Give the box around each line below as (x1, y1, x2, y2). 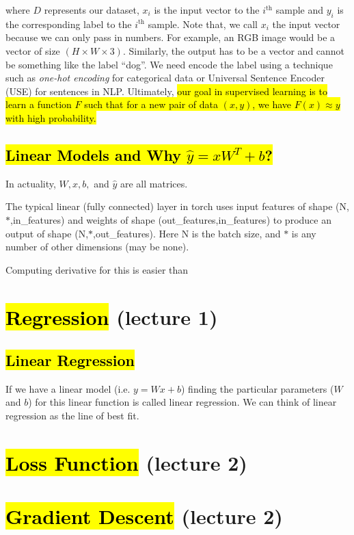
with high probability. (5, 110, 96, 125)
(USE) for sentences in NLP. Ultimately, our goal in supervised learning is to (5, 83, 327, 98)
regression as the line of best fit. (5, 408, 139, 423)
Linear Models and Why (5, 144, 181, 165)
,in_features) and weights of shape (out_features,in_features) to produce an (10, 212, 331, 226)
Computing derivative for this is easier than (5, 262, 189, 276)
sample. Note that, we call (148, 16, 258, 31)
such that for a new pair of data (84, 97, 219, 112)
